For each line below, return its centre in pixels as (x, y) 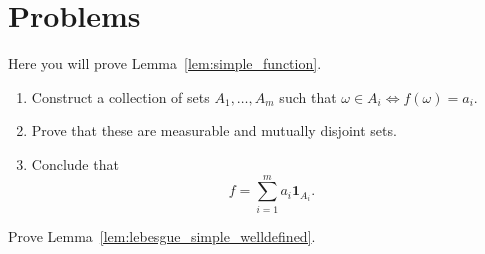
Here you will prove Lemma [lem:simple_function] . (165, 63)
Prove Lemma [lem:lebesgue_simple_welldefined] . (162, 235)
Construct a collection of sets (120, 96)
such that (308, 96)
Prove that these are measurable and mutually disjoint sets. (214, 130)
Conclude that (75, 163)
